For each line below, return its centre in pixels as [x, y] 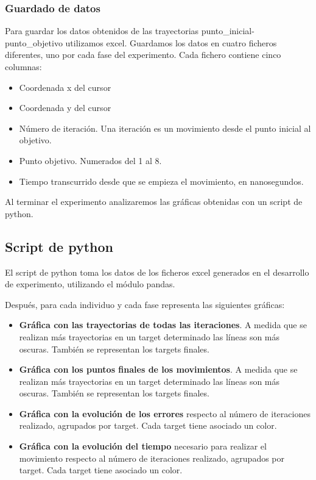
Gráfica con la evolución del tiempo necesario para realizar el [143, 446]
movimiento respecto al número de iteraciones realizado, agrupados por [152, 458]
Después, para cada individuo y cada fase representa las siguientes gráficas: [145, 304]
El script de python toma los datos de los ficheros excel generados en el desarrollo [157, 272]
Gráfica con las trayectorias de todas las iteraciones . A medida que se [163, 325]
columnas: [23, 66]
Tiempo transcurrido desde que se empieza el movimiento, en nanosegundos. [161, 181]
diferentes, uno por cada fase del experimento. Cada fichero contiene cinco [143, 55]
